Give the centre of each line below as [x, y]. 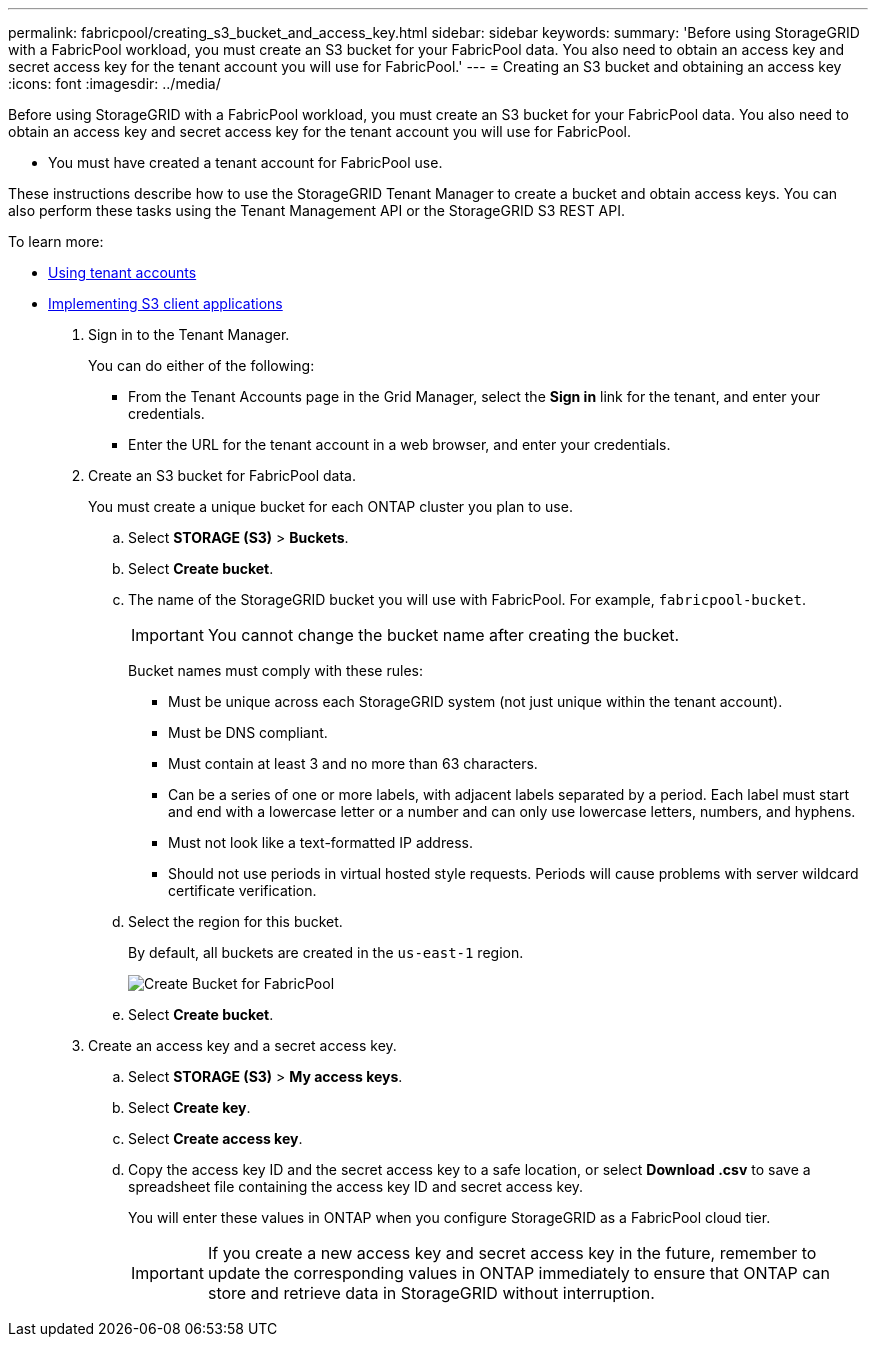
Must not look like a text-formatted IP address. [320, 842]
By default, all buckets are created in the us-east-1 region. [326, 952]
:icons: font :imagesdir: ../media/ [114, 83]
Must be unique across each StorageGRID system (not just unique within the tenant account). [475, 701]
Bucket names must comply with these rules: [275, 670]
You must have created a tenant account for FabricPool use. [245, 162]
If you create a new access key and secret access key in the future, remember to [512, 1253]
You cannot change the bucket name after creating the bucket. [443, 635]
